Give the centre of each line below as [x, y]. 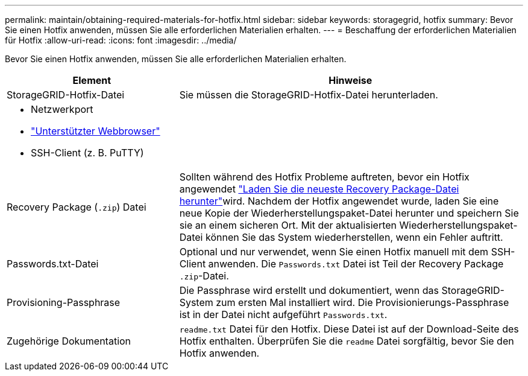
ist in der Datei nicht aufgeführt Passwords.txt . [283, 314]
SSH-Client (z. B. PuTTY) [87, 153]
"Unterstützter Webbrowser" [96, 131]
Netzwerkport [62, 109]
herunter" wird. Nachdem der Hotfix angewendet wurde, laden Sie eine [339, 201]
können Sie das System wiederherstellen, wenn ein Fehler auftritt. [354, 237]
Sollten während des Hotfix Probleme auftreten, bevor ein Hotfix [324, 177]
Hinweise [350, 80]
